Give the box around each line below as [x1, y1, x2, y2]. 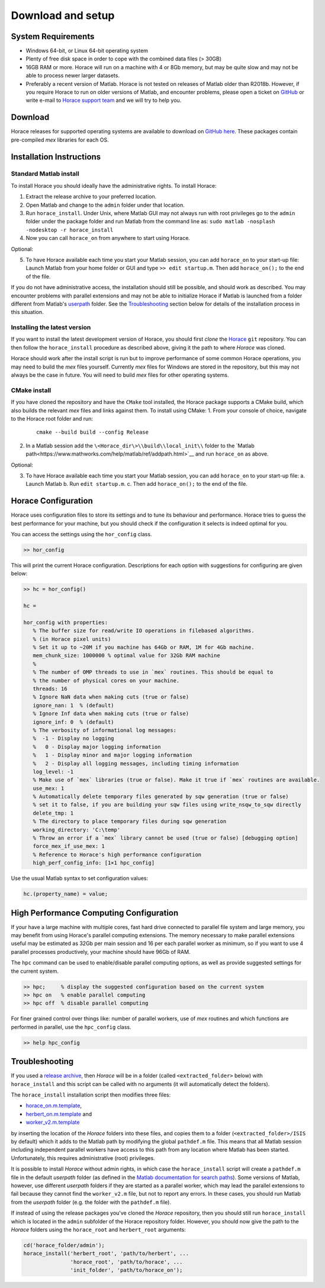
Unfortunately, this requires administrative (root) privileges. [11, 1154, 155, 1161]
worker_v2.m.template [25, 1119, 80, 1126]
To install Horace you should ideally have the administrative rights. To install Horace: [11, 182, 217, 189]
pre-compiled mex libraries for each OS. [11, 136, 109, 143]
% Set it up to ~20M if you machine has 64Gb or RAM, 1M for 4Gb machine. [33, 644, 255, 651]
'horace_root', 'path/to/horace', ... [70, 1258, 183, 1265]
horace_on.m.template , [25, 1102, 82, 1109]
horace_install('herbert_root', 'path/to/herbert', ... [23, 1250, 189, 1257]
